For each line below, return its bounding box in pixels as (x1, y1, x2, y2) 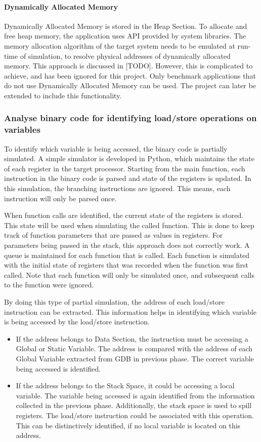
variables (4, 123, 40, 136)
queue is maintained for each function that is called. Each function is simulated (4, 249, 250, 260)
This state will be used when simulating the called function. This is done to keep (4, 219, 254, 230)
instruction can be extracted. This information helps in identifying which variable (4, 306, 256, 317)
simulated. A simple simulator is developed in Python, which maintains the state (4, 153, 254, 164)
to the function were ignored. (4, 279, 94, 290)
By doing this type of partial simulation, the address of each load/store (4, 297, 225, 307)
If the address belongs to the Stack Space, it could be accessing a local (16, 380, 235, 391)
